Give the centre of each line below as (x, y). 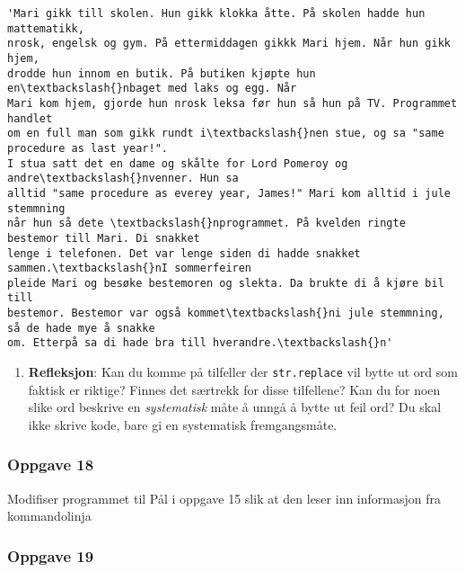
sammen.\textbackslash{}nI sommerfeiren (130, 268)
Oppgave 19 (51, 555)
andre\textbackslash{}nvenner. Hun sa (123, 179)
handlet (30, 118)
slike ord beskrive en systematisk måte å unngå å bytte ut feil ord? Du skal (235, 407)
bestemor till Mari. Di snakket (104, 238)
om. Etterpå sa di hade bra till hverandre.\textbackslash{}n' (200, 343)
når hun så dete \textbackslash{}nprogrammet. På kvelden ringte (206, 223)
